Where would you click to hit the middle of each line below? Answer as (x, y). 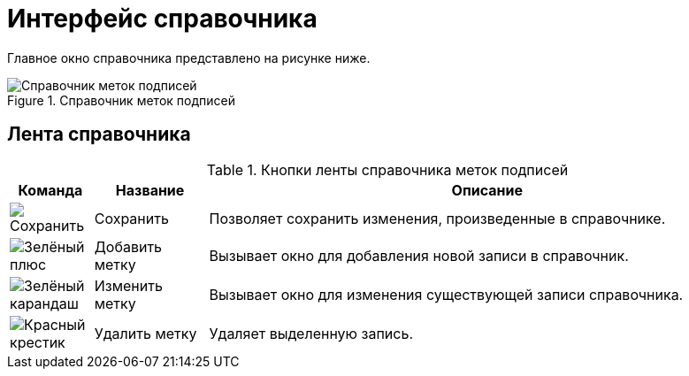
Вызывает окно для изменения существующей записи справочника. (446, 294)
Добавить (128, 246)
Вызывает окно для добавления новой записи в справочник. (419, 255)
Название (150, 190)
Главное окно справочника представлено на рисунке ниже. (189, 58)
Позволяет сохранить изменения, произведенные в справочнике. (437, 218)
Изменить (128, 285)
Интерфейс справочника (162, 19)
